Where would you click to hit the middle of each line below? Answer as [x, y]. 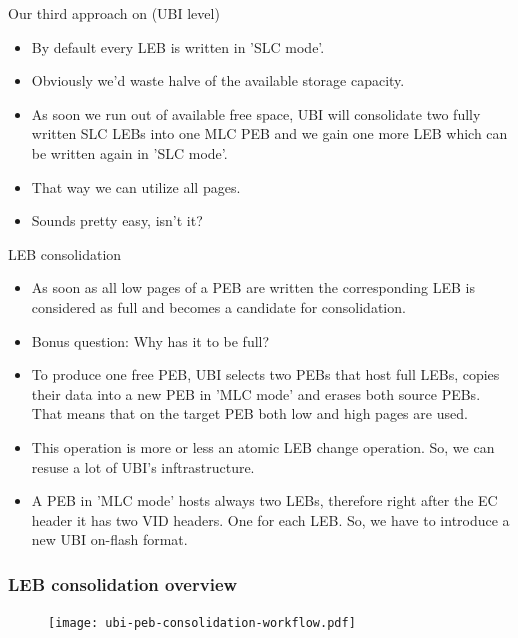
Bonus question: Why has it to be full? [150, 340]
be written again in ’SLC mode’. [129, 152]
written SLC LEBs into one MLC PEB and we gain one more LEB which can [269, 133]
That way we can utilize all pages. [136, 186]
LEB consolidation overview [123, 583]
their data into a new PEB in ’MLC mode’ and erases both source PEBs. [256, 393]
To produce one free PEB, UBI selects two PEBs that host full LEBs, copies [265, 374]
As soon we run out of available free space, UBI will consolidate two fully [256, 113]
